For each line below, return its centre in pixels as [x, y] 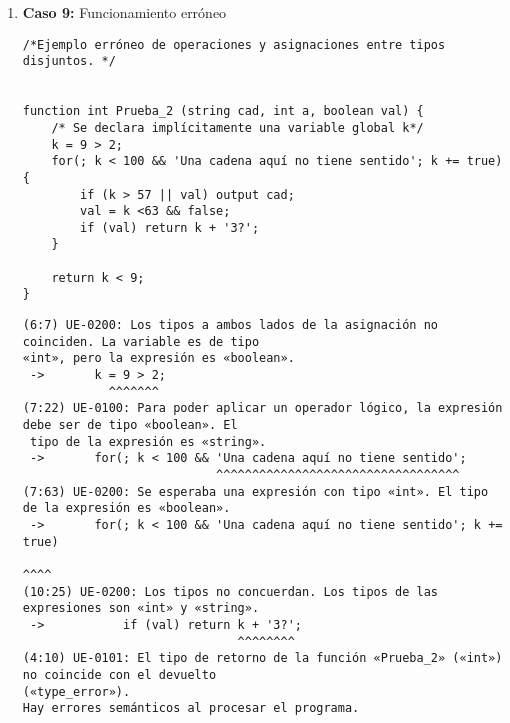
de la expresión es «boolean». [126, 508]
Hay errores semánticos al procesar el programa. [191, 708]
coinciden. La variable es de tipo [141, 341]
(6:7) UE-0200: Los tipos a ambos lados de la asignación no [230, 325]
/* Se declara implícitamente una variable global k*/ [237, 127]
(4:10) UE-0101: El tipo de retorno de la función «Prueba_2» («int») [262, 658]
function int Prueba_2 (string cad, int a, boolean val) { [223, 111]
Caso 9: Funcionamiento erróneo [124, 12]
